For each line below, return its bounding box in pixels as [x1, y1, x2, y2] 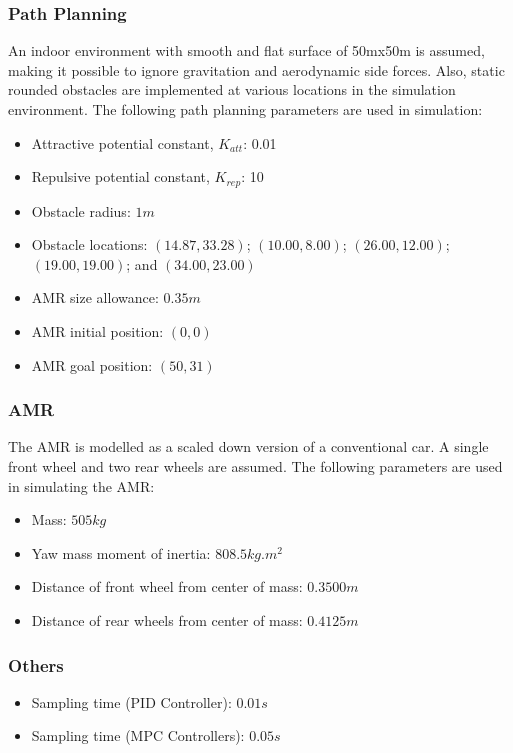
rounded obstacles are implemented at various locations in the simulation [8, 79, 456, 100]
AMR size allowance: [31, 287, 159, 308]
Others [8, 652, 64, 677]
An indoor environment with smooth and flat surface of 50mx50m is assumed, [8, 40, 485, 61]
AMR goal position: [31, 354, 153, 375]
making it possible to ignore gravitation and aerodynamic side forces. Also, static [8, 59, 505, 80]
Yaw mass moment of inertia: [31, 542, 211, 563]
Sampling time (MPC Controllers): [31, 725, 245, 746]
